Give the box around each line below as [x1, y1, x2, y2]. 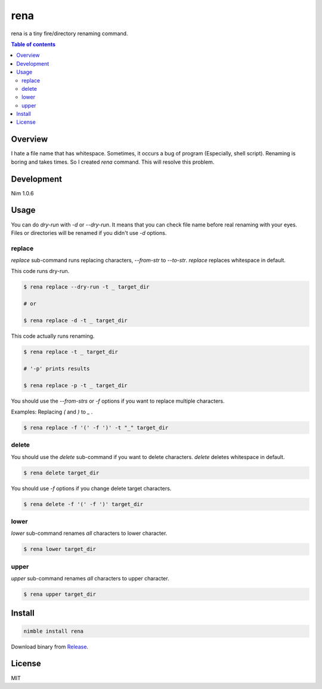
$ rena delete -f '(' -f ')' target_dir [23, 501, 143, 507]
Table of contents [11, 41, 56, 48]
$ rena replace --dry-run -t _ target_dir [23, 284, 150, 290]
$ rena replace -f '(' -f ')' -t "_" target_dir [23, 424, 169, 431]
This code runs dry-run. [11, 268, 70, 275]
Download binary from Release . [11, 643, 89, 650]
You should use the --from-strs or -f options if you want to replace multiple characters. [11, 397, 225, 405]
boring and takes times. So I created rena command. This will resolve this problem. [11, 158, 215, 166]
